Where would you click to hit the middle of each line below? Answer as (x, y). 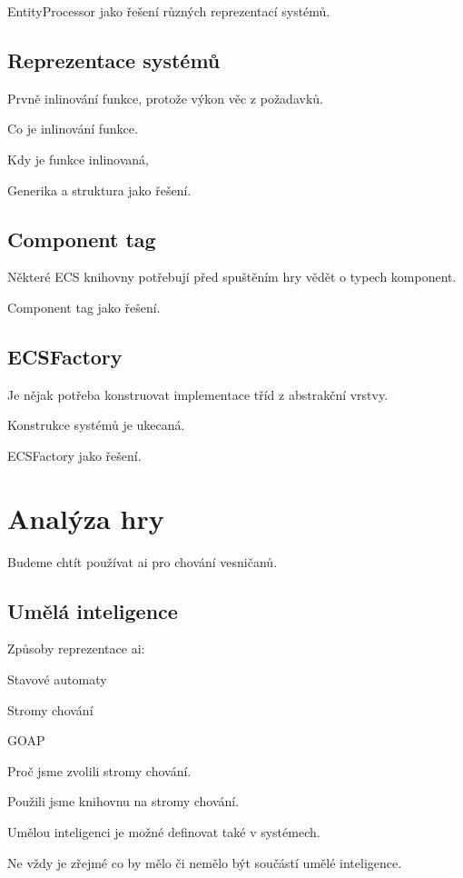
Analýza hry (86, 518)
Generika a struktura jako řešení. (99, 190)
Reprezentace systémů (114, 60)
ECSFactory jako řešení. (74, 455)
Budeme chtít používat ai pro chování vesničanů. (143, 561)
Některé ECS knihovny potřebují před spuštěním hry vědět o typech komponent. (232, 277)
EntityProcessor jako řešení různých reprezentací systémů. (169, 11)
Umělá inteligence (93, 610)
